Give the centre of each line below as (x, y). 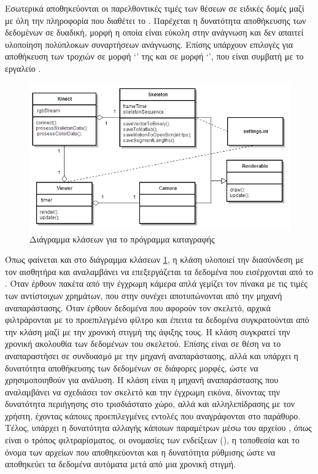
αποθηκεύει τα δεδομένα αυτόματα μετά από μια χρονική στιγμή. (120, 464)
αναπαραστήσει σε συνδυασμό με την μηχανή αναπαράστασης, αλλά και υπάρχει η (152, 355)
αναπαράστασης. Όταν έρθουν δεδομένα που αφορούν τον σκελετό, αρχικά (138, 307)
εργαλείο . (23, 68)
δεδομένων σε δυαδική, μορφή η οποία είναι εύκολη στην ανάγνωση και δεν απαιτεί (154, 32)
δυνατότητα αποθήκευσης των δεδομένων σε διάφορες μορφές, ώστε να (132, 367)
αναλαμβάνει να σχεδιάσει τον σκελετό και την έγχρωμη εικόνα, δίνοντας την (142, 391)
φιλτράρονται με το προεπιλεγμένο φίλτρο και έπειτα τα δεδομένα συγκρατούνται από (157, 320)
